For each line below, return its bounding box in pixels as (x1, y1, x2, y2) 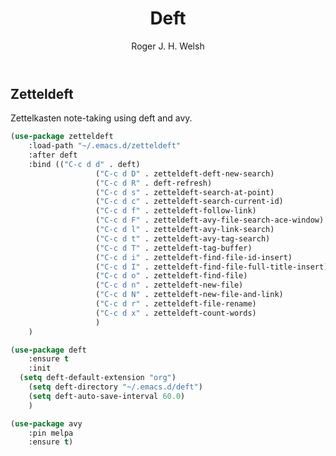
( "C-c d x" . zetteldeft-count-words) (95, 308, 257, 318)
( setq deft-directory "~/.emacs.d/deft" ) (28, 382, 203, 392)
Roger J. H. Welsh (131, 40, 205, 52)
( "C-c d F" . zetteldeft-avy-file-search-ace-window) (95, 215, 325, 226)
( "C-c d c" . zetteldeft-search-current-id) (95, 197, 284, 207)
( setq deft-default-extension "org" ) (19, 373, 177, 383)
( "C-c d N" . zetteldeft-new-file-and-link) (95, 290, 284, 300)
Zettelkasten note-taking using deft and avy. (10, 112, 193, 124)
